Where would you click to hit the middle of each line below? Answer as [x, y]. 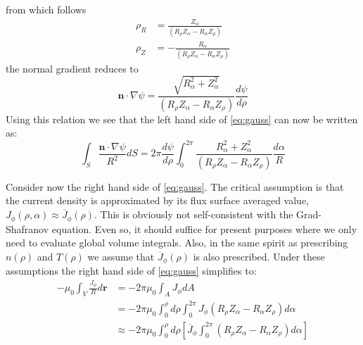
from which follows [46, 9]
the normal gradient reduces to [72, 68]
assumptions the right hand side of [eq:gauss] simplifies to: [131, 271]
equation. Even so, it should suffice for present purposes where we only [204, 228]
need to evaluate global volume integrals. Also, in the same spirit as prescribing [177, 243]
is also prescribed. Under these [259, 256]
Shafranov [27, 228]
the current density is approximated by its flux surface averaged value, [158, 200]
